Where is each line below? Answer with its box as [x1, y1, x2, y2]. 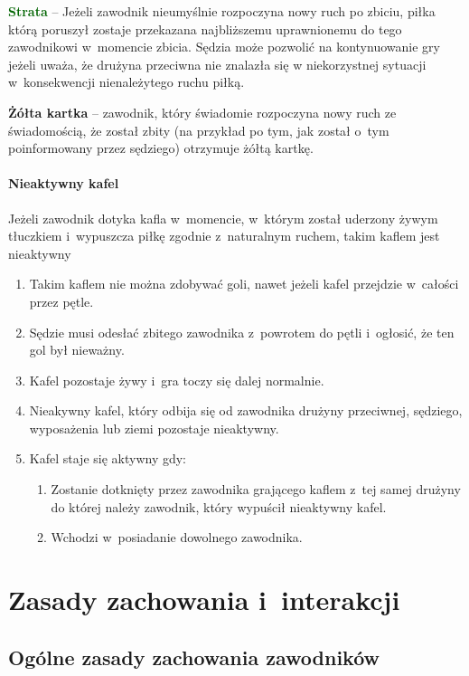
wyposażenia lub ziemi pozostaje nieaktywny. [29, 418, 279, 437]
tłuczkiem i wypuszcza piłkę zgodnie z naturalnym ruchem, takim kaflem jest [8, 226, 440, 245]
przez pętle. [29, 291, 94, 310]
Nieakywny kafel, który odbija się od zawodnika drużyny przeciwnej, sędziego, [29, 401, 463, 420]
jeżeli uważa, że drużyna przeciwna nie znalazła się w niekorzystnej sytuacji [8, 54, 427, 73]
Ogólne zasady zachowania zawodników [8, 643, 380, 671]
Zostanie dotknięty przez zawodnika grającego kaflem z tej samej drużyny [51, 480, 461, 499]
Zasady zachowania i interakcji [8, 581, 400, 618]
